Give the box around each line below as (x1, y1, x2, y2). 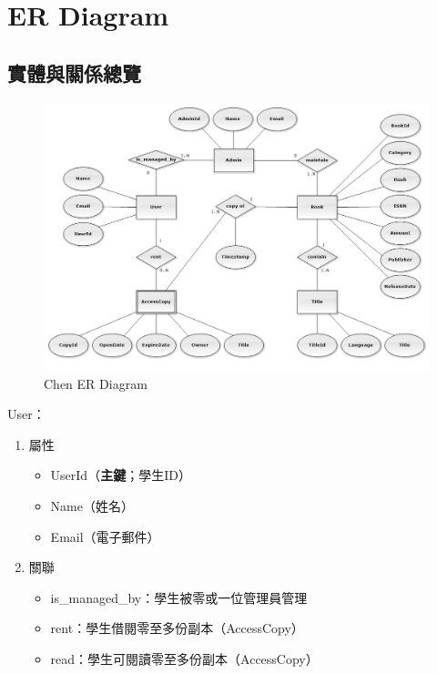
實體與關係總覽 (7, 58, 141, 87)
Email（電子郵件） (50, 526, 160, 546)
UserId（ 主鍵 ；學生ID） (50, 465, 191, 485)
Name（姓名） (50, 495, 134, 515)
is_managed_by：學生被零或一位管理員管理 (50, 587, 308, 607)
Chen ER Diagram (44, 373, 147, 393)
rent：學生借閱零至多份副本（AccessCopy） (50, 618, 304, 638)
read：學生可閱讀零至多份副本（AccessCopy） (50, 648, 319, 668)
